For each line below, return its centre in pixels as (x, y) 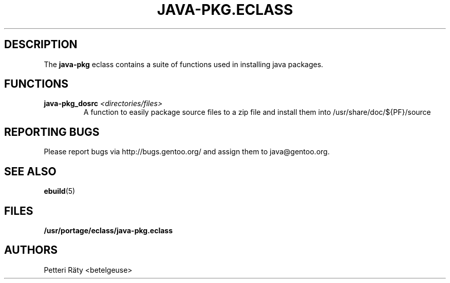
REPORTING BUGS (52, 132)
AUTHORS (31, 250)
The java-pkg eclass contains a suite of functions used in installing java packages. (184, 64)
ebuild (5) (60, 191)
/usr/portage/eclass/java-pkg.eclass (108, 230)
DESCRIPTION (41, 45)
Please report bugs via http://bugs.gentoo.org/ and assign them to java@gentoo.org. (187, 152)
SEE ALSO (30, 171)
